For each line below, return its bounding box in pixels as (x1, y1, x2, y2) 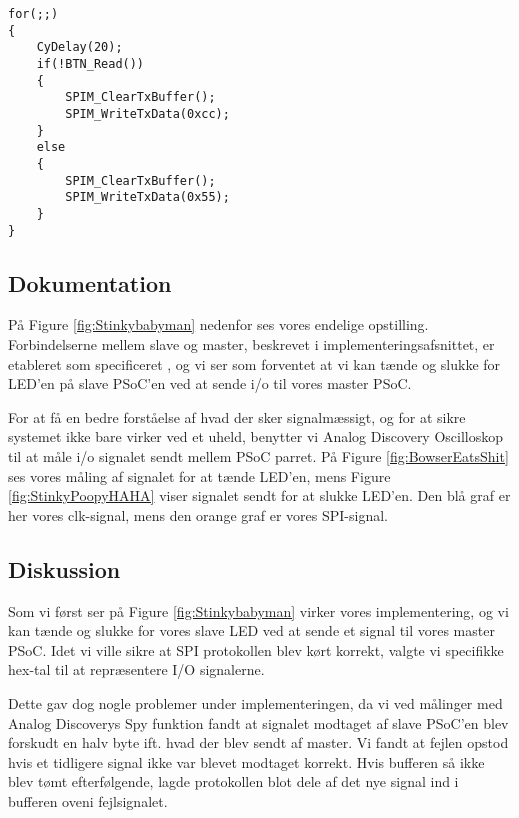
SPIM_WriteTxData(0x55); (65, 190, 230, 205)
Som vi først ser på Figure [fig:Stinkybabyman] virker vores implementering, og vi (8, 600, 509, 621)
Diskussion (8, 553, 121, 584)
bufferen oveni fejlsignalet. (8, 790, 168, 811)
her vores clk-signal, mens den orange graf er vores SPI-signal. (8, 504, 388, 525)
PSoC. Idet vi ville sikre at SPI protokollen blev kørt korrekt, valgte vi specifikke (8, 639, 504, 660)
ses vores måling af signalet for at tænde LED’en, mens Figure (8, 465, 391, 486)
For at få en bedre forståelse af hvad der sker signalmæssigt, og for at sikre (8, 406, 466, 427)
